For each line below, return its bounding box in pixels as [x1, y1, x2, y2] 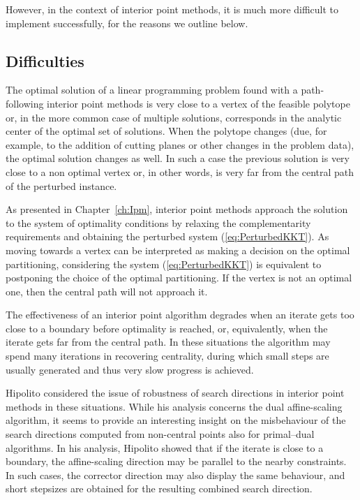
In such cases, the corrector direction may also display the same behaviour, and [6, 467, 345, 482]
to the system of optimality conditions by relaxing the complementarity [6, 215, 311, 230]
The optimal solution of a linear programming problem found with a [6, 82, 298, 97]
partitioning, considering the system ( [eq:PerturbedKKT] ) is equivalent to [6, 256, 322, 271]
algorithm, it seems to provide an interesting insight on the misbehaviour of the [6, 413, 346, 427]
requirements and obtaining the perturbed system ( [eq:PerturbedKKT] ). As [6, 229, 329, 244]
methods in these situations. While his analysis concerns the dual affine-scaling [6, 399, 343, 413]
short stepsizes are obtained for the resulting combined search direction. [6, 481, 313, 496]
